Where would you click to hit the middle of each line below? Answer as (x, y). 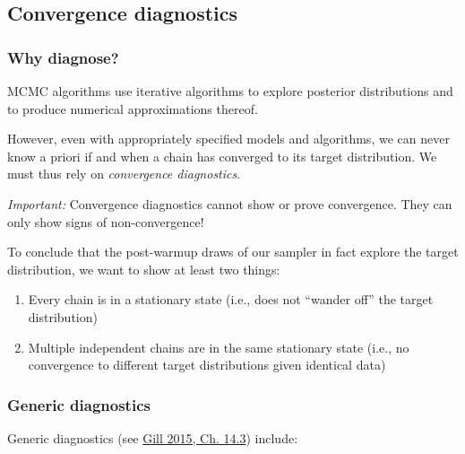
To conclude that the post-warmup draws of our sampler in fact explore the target (233, 252)
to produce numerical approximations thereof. (133, 108)
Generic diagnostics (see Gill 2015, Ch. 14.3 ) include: (153, 437)
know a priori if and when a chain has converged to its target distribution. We (222, 156)
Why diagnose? (63, 57)
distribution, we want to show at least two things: (144, 269)
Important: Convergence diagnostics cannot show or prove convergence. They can (230, 203)
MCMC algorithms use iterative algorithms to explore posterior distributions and (230, 91)
